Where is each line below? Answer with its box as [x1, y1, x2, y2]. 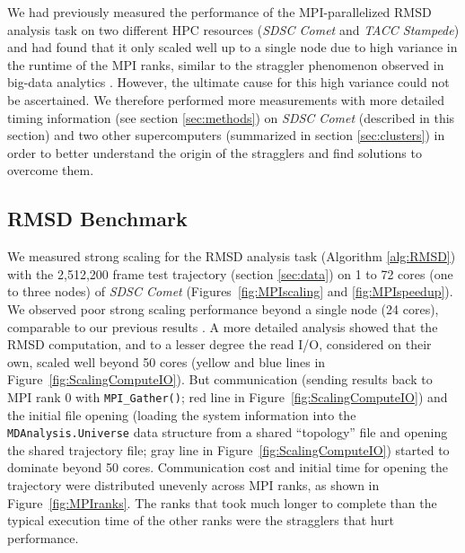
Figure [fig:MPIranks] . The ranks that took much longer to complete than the [7, 493, 437, 512]
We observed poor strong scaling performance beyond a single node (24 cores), [7, 299, 439, 318]
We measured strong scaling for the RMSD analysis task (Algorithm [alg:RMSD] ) [7, 247, 456, 266]
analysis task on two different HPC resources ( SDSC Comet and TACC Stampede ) [7, 20, 460, 39]
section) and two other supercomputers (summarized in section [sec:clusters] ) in [7, 126, 445, 145]
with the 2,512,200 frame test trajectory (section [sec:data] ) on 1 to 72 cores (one [7, 264, 453, 283]
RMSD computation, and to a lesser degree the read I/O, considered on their [7, 335, 432, 354]
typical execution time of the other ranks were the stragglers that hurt [7, 511, 394, 530]
